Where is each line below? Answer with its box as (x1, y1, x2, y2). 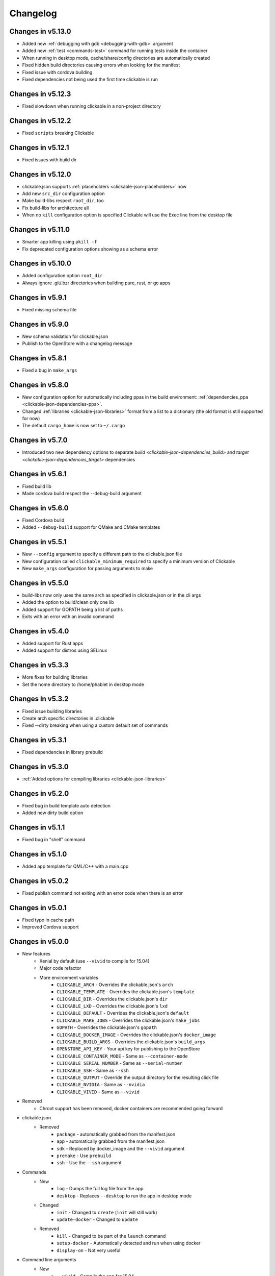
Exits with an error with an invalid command (22, 614, 114, 620)
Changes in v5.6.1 (9, 470, 67, 478)
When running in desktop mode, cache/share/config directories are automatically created (22, 55, 210, 61)
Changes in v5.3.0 (9, 763, 69, 771)
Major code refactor (39, 965, 81, 971)
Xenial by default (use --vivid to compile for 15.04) (39, 958, 150, 964)
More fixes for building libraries (22, 674, 88, 680)
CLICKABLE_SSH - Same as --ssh (57, 1067, 129, 1073)
